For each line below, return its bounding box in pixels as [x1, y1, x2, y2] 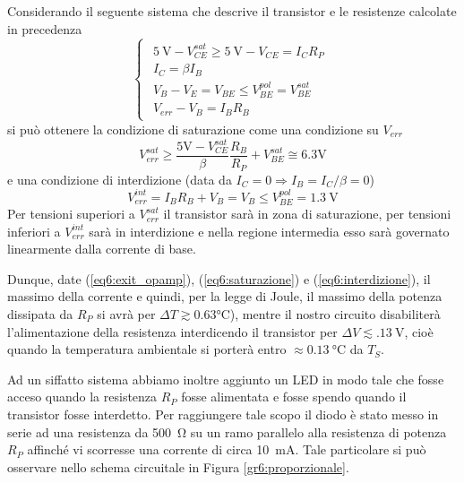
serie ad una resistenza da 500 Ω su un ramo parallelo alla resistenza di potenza [7, 422, 447, 441]
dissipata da [7, 305, 73, 323]
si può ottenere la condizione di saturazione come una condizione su [7, 119, 379, 138]
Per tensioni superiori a [7, 204, 135, 223]
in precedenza [7, 19, 82, 38]
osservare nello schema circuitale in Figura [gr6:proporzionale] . [7, 457, 349, 476]
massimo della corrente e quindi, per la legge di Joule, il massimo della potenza [7, 287, 443, 306]
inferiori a [7, 221, 61, 240]
